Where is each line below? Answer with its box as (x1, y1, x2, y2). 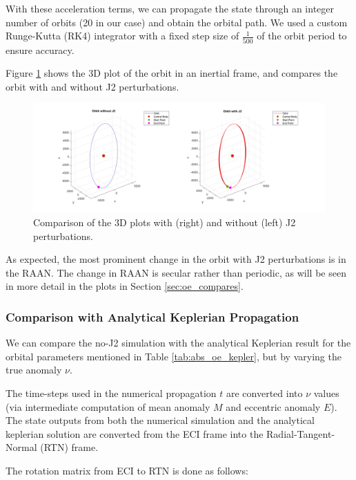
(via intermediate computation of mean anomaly (6, 399, 210, 414)
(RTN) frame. (40, 440, 99, 454)
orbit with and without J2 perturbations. (6, 79, 179, 93)
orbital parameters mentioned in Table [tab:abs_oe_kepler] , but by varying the (6, 349, 342, 363)
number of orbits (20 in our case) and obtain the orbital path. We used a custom (6, 15, 348, 29)
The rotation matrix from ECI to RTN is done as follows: (6, 463, 248, 477)
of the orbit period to (257, 28, 347, 43)
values (313, 386, 339, 400)
